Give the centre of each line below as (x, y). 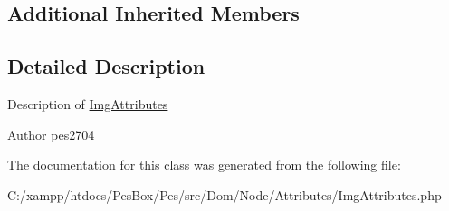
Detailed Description (106, 66)
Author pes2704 (51, 134)
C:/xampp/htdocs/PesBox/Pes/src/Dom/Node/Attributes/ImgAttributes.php (224, 194)
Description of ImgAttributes (88, 103)
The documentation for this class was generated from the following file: (204, 165)
